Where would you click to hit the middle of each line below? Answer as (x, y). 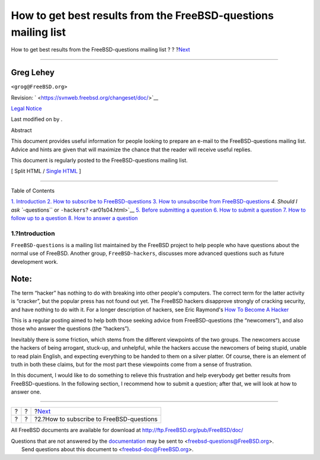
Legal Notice (26, 108)
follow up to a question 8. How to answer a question (74, 218)
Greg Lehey (33, 73)
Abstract (21, 130)
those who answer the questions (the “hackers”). (71, 328)
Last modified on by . (37, 119)
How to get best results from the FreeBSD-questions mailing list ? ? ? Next (100, 50)
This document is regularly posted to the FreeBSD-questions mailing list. (99, 160)
